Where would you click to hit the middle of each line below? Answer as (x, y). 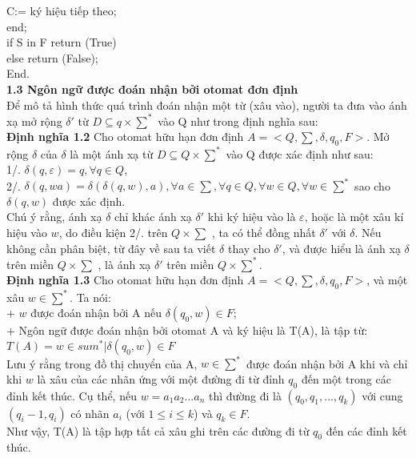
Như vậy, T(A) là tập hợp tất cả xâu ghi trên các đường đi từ (158, 430)
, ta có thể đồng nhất (264, 233)
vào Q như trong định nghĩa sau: (238, 121)
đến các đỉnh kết (366, 430)
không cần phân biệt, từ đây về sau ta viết (111, 248)
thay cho (249, 248)
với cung (382, 395)
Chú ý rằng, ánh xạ (54, 217)
